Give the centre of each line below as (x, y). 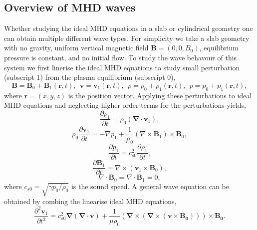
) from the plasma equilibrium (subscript (103, 77)
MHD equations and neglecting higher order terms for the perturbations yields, (125, 105)
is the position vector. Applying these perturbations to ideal (160, 95)
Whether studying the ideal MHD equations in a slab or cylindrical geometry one (128, 28)
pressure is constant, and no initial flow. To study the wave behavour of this (121, 57)
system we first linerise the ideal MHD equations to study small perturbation (122, 67)
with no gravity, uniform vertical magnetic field (76, 48)
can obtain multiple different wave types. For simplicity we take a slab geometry (127, 38)
